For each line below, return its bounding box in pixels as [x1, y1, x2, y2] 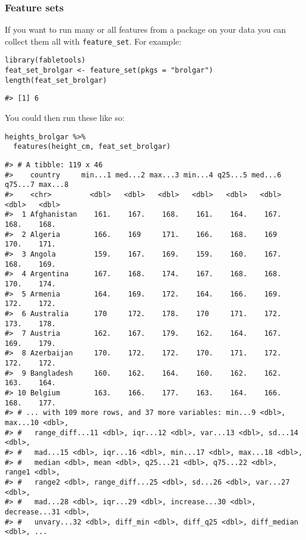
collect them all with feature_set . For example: [5, 35, 182, 47]
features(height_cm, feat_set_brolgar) [13, 142, 171, 151]
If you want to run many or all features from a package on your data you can [5, 23, 286, 36]
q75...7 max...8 [5, 180, 69, 189]
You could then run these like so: [5, 111, 125, 124]
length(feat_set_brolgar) [5, 76, 107, 85]
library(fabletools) [5, 56, 86, 65]
